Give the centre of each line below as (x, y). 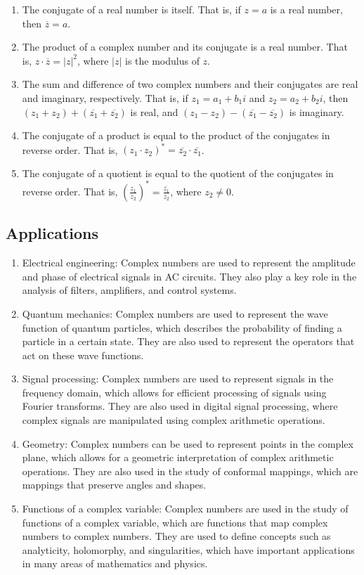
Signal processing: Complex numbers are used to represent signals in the (178, 379)
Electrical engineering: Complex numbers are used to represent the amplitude (189, 263)
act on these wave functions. (83, 355)
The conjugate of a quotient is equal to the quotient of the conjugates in (178, 173)
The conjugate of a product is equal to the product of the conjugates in (176, 135)
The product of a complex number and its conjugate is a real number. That (185, 47)
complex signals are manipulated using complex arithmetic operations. (174, 420)
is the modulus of (162, 60)
